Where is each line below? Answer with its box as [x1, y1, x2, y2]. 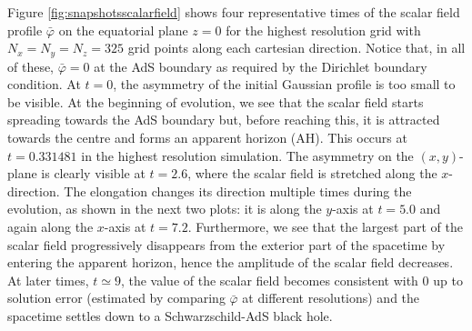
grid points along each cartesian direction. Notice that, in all [127, 38, 466, 57]
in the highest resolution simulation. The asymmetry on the [81, 145, 414, 165]
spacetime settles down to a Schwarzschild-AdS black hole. [7, 306, 333, 325]
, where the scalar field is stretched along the [187, 164, 437, 183]
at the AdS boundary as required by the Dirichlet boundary [94, 56, 427, 75]
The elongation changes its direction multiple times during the [64, 181, 412, 200]
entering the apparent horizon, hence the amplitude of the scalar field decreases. [7, 253, 454, 272]
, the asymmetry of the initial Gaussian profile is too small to [113, 75, 456, 94]
